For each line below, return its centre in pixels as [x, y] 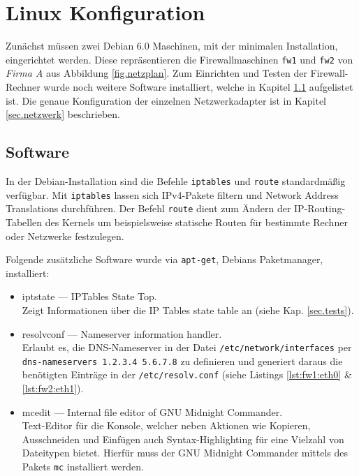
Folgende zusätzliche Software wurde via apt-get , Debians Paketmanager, [164, 259]
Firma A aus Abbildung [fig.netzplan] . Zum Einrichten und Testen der [156, 73]
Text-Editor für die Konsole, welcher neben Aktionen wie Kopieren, [166, 425]
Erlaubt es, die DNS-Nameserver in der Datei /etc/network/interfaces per [187, 347]
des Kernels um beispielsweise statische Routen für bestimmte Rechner [196, 222]
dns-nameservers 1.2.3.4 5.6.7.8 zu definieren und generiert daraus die [182, 360]
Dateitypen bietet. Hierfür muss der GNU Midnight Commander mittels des [185, 453]
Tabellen [24, 222]
